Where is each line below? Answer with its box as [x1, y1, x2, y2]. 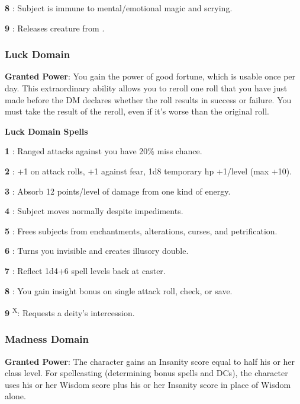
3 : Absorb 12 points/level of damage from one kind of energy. [5, 184, 231, 197]
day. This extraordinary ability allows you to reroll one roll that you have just [5, 82, 288, 94]
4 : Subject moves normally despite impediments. [5, 205, 183, 217]
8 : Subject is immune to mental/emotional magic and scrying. [5, 2, 233, 14]
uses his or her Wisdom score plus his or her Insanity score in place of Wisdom [5, 378, 291, 390]
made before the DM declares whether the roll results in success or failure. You [5, 93, 292, 106]
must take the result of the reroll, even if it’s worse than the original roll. [5, 105, 269, 117]
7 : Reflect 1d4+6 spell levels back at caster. [5, 264, 166, 276]
